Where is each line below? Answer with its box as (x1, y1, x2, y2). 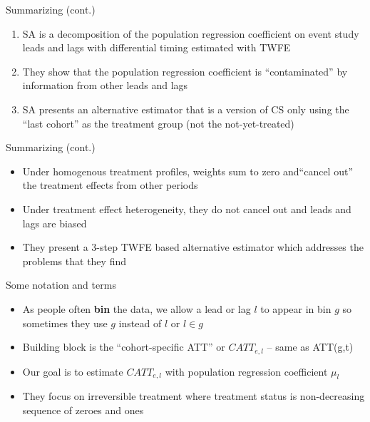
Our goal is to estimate (22, 364, 123, 379)
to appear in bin (260, 301, 332, 316)
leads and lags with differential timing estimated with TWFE (22, 40, 291, 55)
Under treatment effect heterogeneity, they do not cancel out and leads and (22, 201, 351, 216)
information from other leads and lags (22, 78, 188, 93)
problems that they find (22, 253, 126, 268)
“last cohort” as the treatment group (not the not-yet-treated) (22, 115, 294, 130)
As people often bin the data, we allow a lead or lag (22, 301, 251, 316)
